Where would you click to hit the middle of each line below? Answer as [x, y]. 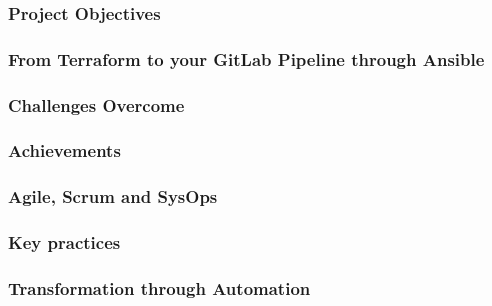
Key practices [64, 242]
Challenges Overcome [96, 104]
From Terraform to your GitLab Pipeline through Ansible [246, 58]
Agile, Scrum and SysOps [113, 196]
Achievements [64, 150]
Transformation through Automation [159, 287]
